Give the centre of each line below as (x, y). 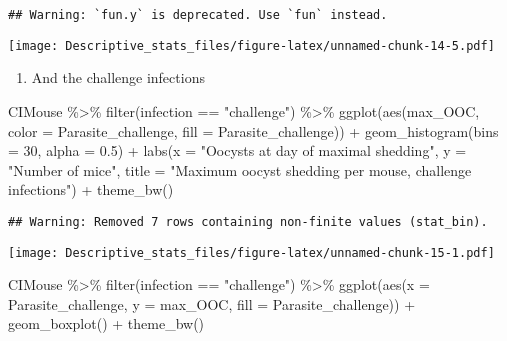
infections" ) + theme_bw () (91, 189)
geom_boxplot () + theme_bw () (106, 323)
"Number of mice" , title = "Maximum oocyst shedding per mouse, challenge (240, 169)
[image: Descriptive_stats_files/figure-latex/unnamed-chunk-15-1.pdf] (251, 252)
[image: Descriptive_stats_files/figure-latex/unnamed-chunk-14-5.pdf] (251, 45)
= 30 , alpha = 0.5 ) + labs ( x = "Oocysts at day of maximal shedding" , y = (237, 150)
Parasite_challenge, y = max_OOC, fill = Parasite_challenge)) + (212, 303)
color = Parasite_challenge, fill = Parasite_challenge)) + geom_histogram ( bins (253, 130)
